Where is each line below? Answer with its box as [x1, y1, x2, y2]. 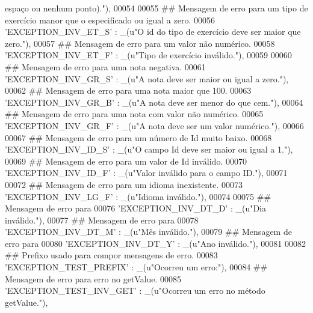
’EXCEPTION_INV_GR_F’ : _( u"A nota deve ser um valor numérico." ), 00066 [5, 119, 304, 132]
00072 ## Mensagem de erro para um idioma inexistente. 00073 [5, 178, 243, 190]
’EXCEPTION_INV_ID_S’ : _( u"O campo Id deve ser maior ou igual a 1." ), [5, 143, 293, 156]
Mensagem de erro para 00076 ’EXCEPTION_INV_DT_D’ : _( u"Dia [5, 202, 267, 214]
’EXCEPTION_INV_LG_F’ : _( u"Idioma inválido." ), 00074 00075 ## [5, 190, 271, 202]
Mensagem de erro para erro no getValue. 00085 [5, 272, 182, 285]
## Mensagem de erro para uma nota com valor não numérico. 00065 [5, 108, 264, 120]
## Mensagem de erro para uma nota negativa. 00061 [5, 60, 206, 73]
